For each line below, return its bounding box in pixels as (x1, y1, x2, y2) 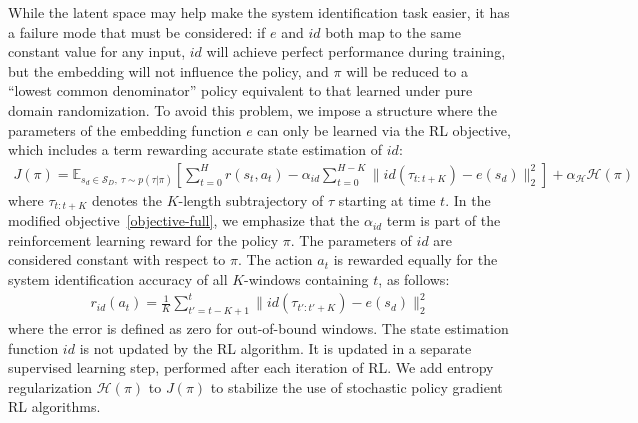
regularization (8, 376, 93, 397)
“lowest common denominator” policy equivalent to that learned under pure (8, 80, 473, 101)
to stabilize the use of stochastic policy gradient (210, 376, 503, 397)
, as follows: (378, 269, 450, 290)
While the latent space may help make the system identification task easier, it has (8, 2, 510, 22)
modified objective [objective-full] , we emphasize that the (8, 210, 360, 231)
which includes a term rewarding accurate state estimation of (8, 139, 383, 160)
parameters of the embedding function (8, 119, 242, 140)
